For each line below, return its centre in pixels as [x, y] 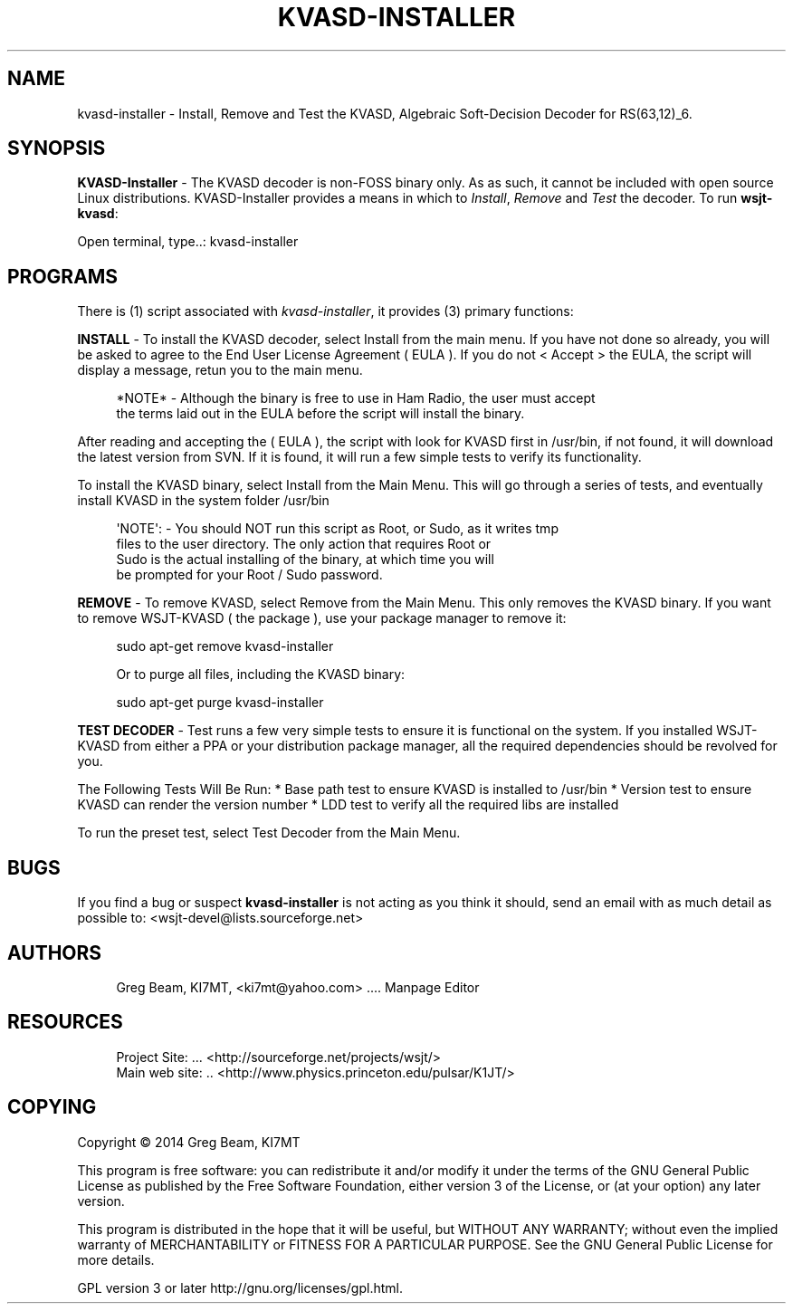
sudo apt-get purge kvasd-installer [220, 703]
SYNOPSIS [57, 148]
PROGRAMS [63, 276]
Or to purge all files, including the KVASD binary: [261, 675]
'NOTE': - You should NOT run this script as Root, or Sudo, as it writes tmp [337, 529]
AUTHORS [55, 952]
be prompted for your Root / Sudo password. [249, 575]
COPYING [52, 1107]
